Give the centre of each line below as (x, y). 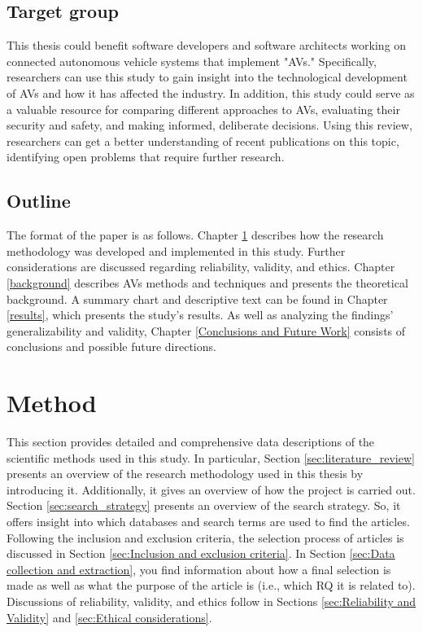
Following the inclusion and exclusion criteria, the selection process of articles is (205, 537)
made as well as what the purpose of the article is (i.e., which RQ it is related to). (211, 585)
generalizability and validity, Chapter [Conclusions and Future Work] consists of (206, 330)
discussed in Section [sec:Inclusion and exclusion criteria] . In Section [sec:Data (201, 553)
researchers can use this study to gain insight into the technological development (207, 77)
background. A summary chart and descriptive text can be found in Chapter (197, 298)
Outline (39, 201)
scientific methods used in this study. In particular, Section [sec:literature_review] (211, 457)
